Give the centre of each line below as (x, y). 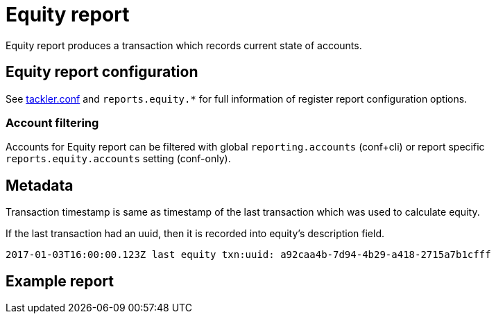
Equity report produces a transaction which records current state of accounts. (184, 45)
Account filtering (52, 122)
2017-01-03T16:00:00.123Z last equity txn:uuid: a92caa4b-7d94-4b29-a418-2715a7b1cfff (248, 255)
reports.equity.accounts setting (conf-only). (118, 159)
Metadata (40, 185)
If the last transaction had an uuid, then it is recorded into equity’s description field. (195, 234)
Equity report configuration (102, 72)
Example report (60, 281)
